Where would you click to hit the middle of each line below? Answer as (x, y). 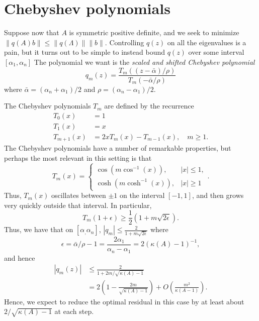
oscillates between (79, 195)
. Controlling (124, 42)
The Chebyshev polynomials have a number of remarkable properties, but (118, 148)
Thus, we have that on (39, 229)
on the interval (142, 195)
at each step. (74, 311)
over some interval (216, 52)
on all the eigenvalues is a (207, 42)
